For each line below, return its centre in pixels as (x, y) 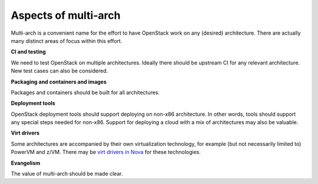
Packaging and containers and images (59, 82)
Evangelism (26, 163)
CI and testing (29, 52)
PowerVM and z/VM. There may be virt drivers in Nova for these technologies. (106, 152)
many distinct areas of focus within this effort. (67, 41)
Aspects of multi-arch (66, 15)
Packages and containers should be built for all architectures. (85, 92)
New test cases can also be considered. (59, 71)
